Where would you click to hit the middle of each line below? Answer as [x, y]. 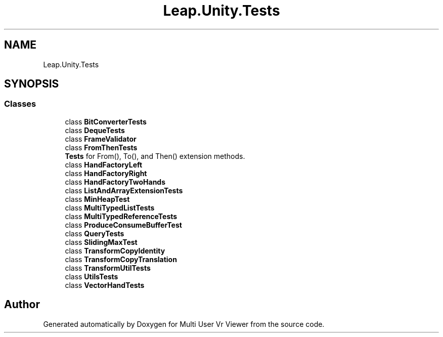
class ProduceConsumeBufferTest [123, 225]
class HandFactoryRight [106, 173]
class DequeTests [95, 130]
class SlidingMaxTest [101, 242]
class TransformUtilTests [108, 268]
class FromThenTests [101, 147]
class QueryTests [95, 233]
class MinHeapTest [97, 199]
